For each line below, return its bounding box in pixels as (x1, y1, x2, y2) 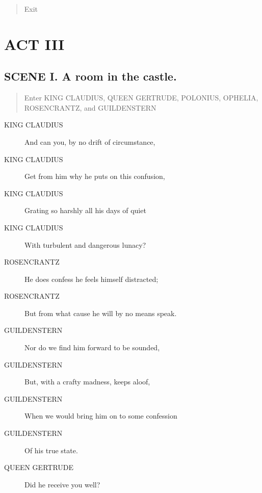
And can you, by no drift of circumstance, (24, 136, 155, 147)
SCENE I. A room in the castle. (4, 68, 177, 84)
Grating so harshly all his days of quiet (24, 205, 146, 216)
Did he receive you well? (24, 479, 100, 489)
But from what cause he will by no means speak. (24, 307, 177, 318)
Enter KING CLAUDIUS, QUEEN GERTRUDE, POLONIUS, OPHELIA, (24, 92, 258, 103)
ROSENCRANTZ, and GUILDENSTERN (24, 102, 156, 113)
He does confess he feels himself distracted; (24, 273, 159, 284)
